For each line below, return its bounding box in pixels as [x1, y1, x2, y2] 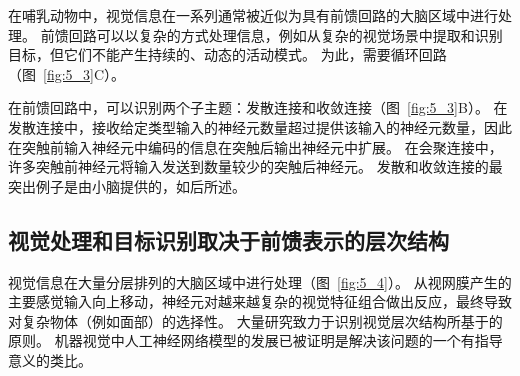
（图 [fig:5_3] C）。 [8, 63, 126, 84]
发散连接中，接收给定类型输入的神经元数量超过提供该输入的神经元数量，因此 [8, 116, 512, 137]
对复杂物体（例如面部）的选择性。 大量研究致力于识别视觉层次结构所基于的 [8, 310, 503, 331]
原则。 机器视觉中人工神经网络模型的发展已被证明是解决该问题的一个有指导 [8, 330, 503, 351]
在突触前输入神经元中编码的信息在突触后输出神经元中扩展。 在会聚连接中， [8, 136, 503, 157]
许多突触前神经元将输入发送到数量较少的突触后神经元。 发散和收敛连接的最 [8, 156, 503, 177]
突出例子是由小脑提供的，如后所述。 [8, 175, 246, 196]
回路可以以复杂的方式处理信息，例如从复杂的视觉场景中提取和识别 [68, 24, 503, 45]
